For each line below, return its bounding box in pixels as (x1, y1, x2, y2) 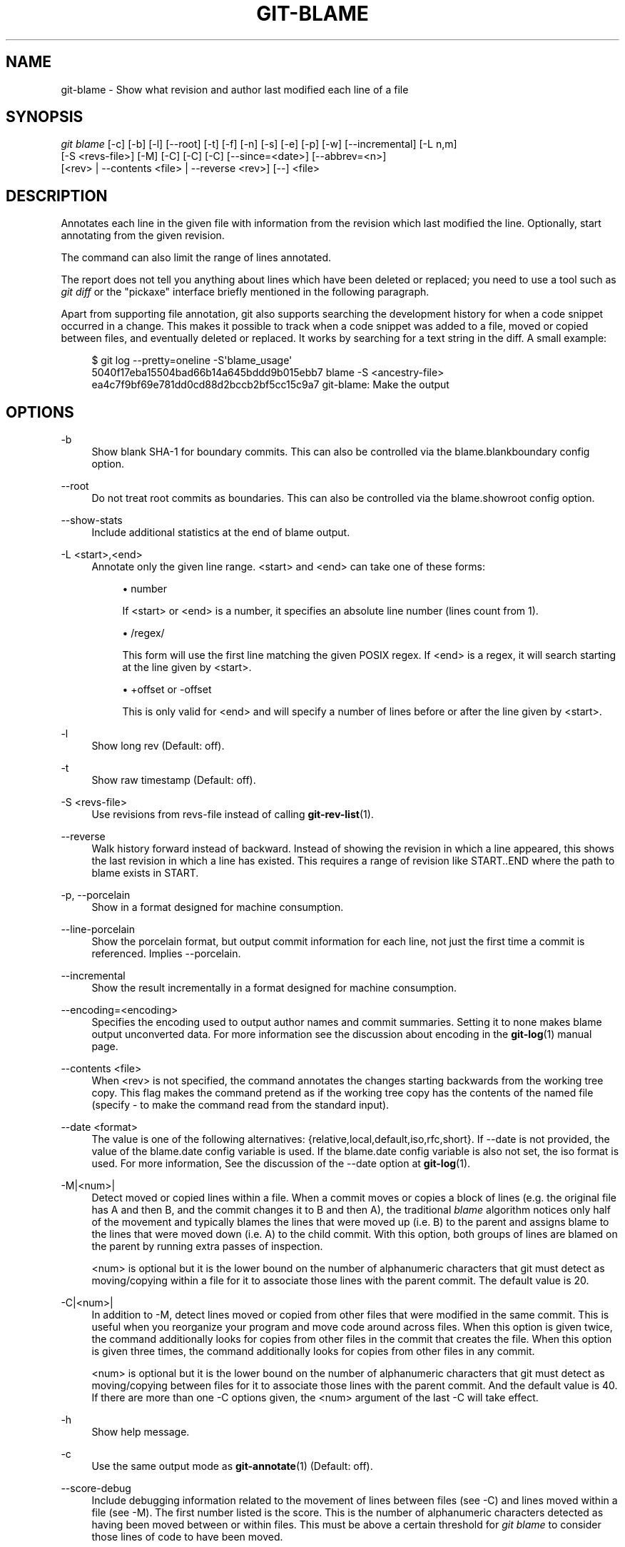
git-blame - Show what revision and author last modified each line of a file (61, 83, 409, 96)
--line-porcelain (61, 923, 136, 936)
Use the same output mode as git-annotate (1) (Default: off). (91, 1460, 373, 1473)
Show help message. (91, 1426, 190, 1438)
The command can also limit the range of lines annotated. (61, 251, 332, 264)
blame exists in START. (91, 867, 199, 880)
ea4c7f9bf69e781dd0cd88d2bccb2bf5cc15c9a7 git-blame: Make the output (91, 378, 449, 391)
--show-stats (61, 514, 123, 527)
